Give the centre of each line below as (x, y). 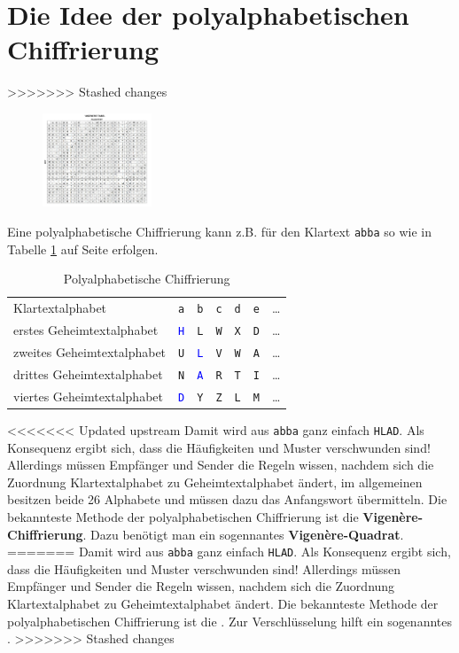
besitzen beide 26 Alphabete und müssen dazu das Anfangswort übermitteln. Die (227, 499)
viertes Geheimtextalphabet (88, 396)
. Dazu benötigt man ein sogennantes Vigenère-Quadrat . (243, 534)
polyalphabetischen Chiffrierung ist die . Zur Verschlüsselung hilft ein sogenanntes (230, 621)
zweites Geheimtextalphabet (90, 351)
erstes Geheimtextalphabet (86, 330)
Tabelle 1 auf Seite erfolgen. (83, 249)
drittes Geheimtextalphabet (88, 373)
